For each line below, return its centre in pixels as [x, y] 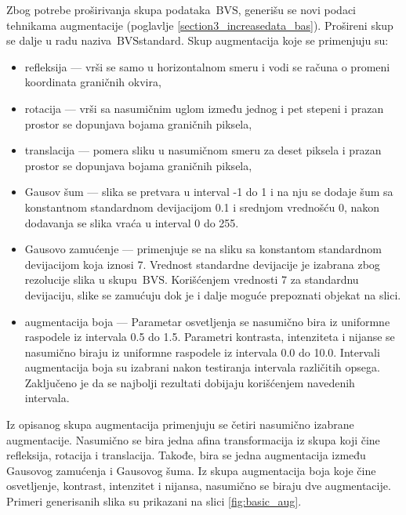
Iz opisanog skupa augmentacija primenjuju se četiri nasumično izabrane [180, 424]
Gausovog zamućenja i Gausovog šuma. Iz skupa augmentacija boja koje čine [191, 470]
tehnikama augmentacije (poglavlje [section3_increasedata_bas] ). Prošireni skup [200, 25]
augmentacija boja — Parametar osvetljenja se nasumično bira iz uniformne [207, 321]
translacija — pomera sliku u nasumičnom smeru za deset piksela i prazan [203, 150]
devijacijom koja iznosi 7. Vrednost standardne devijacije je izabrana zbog [202, 264]
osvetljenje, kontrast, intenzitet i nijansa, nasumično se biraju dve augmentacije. [199, 486]
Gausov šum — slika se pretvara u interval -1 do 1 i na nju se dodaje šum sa [209, 192]
